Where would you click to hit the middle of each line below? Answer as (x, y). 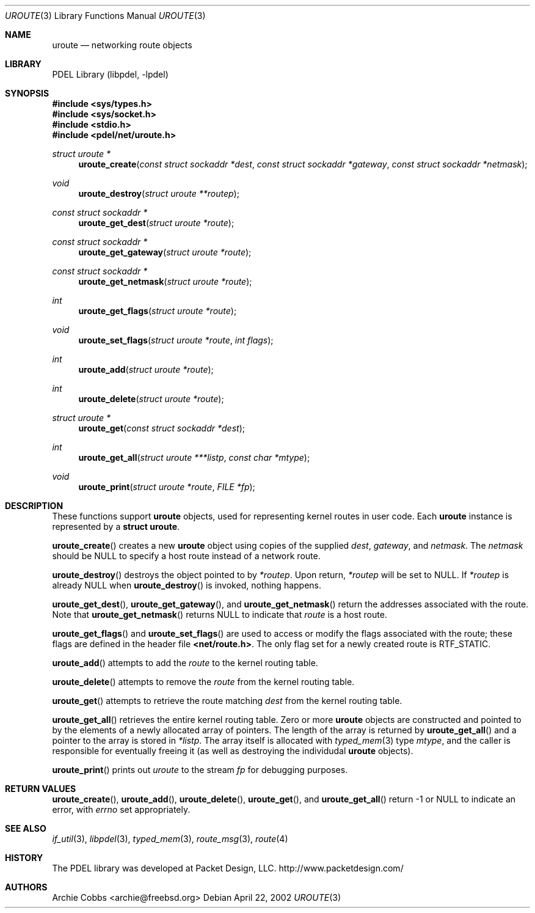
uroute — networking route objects (122, 45)
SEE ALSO (26, 828)
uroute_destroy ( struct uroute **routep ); (159, 193)
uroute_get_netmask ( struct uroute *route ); (165, 281)
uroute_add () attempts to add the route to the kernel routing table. (185, 663)
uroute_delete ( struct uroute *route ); (151, 399)
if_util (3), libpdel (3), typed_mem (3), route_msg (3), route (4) (170, 839)
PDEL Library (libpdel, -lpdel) (110, 74)
